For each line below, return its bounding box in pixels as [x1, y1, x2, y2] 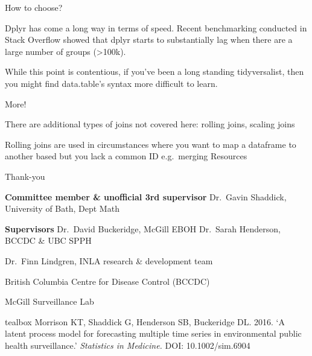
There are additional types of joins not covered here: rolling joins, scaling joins [5, 118, 295, 130]
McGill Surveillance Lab [5, 295, 94, 308]
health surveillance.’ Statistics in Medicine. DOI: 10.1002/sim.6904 [5, 339, 250, 351]
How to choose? [5, 1, 63, 13]
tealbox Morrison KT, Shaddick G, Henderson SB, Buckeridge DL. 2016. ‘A [5, 315, 285, 328]
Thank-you [5, 170, 45, 182]
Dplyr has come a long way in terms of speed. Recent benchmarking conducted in [5, 21, 307, 34]
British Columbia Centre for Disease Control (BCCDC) [5, 275, 210, 287]
